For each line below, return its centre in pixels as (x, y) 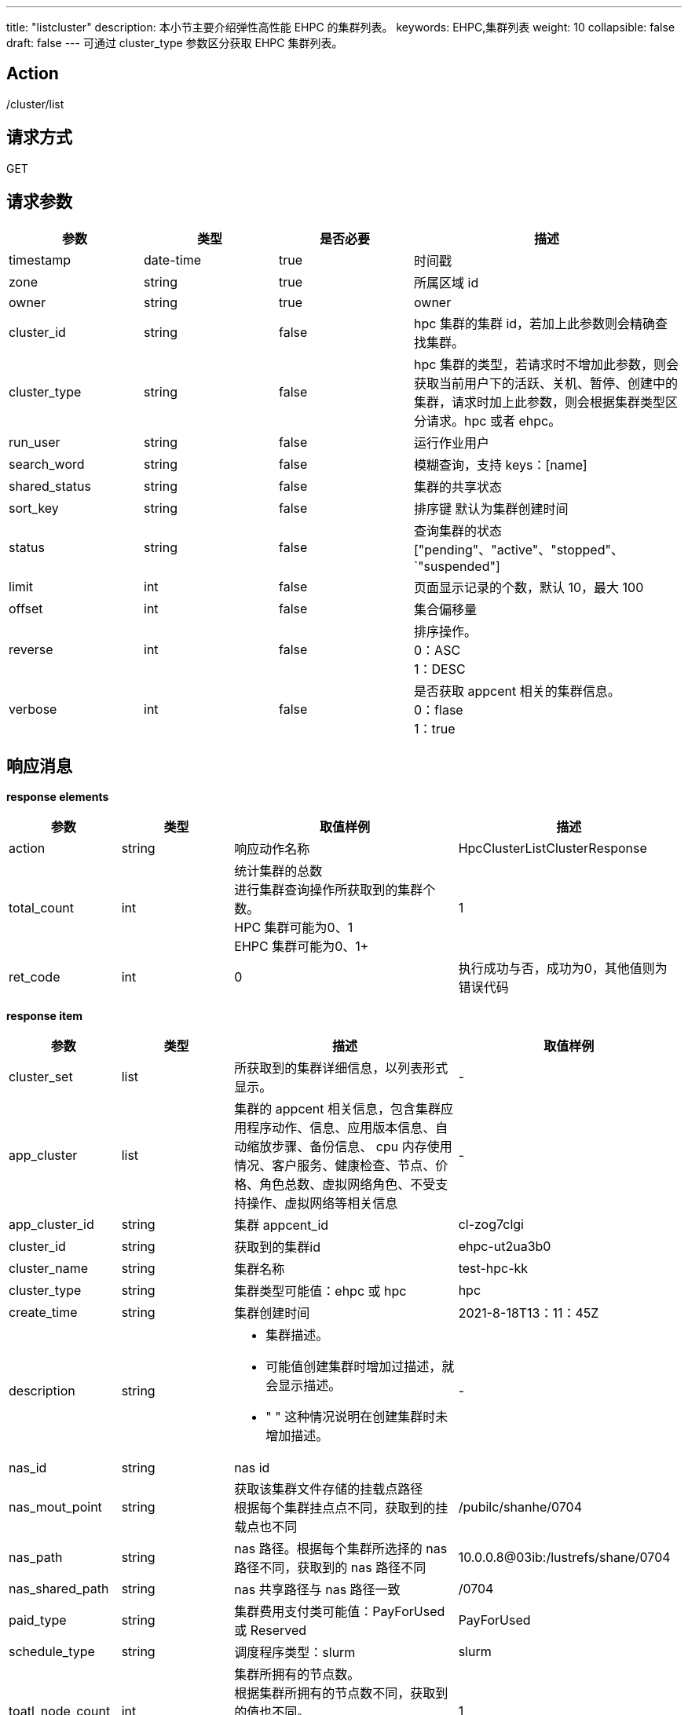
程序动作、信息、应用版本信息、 (341, 1128)
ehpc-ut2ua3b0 (505, 1247)
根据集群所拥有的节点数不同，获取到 (341, 1693)
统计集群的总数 (278, 871)
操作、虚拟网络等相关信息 (322, 1203)
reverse (31, 649)
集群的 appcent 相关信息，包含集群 (338, 1109)
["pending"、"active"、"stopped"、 (519, 549)
